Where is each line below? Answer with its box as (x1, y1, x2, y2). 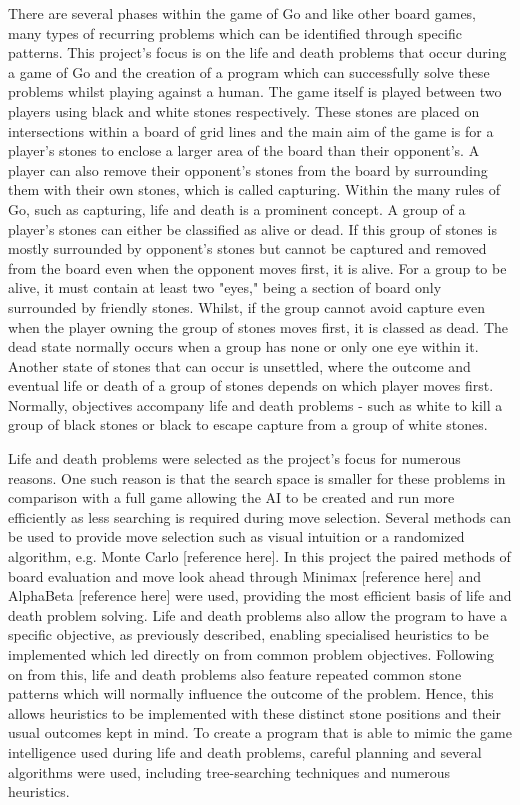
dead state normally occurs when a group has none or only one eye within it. (8, 336, 479, 357)
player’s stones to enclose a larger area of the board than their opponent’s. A (8, 140, 480, 161)
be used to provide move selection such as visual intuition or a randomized (8, 526, 465, 547)
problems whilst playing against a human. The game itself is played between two (8, 81, 502, 102)
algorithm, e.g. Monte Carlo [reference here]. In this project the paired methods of (8, 546, 511, 567)
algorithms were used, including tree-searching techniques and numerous (8, 761, 450, 782)
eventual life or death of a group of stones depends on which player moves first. (8, 375, 494, 396)
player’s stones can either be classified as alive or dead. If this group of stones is (8, 218, 497, 239)
